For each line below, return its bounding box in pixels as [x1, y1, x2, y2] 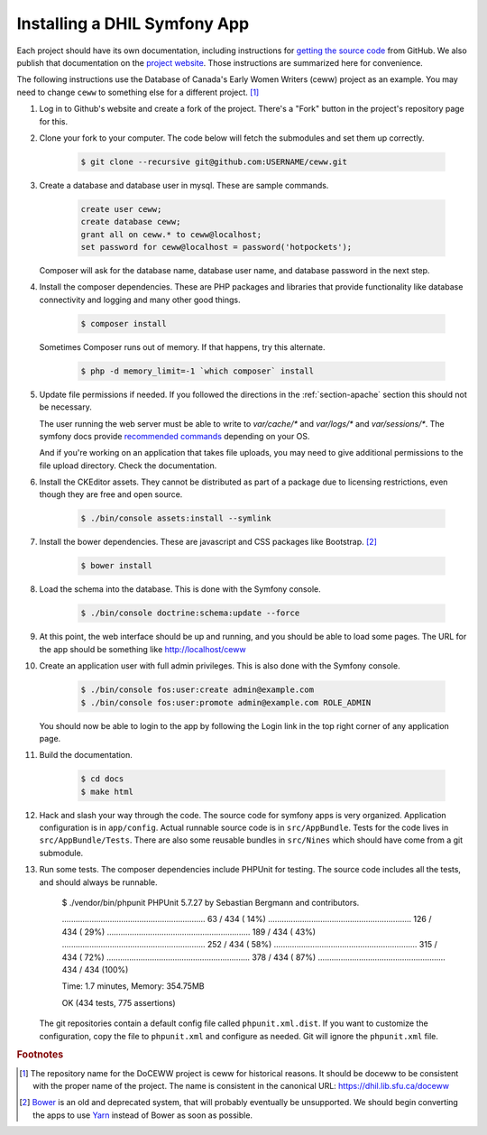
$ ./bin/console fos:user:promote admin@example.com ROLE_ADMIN [80, 697, 372, 707]
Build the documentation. [39, 750, 133, 761]
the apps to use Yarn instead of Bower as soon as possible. [32, 1110, 253, 1121]
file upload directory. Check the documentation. [39, 460, 217, 471]
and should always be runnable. [39, 876, 158, 888]
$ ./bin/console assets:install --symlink [80, 513, 271, 523]
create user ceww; [80, 204, 162, 214]
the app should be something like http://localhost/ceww [39, 643, 247, 654]
